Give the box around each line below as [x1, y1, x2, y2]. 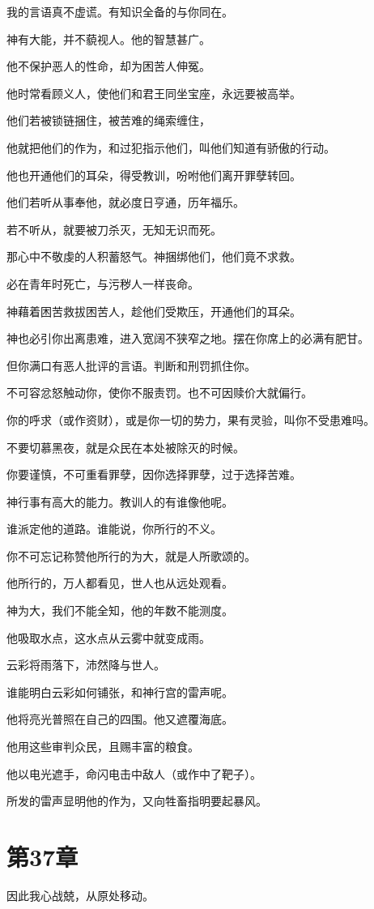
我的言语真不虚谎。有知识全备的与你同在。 [6, 3, 233, 19]
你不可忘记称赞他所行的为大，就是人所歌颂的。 [6, 547, 256, 564]
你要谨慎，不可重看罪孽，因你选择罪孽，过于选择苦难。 [6, 466, 301, 483]
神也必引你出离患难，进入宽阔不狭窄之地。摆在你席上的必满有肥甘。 [6, 330, 369, 347]
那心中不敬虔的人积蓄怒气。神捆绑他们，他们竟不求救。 [6, 248, 301, 265]
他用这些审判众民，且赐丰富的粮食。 [6, 738, 199, 755]
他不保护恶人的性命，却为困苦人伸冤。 [6, 58, 210, 75]
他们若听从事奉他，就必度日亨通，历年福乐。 [6, 194, 244, 211]
